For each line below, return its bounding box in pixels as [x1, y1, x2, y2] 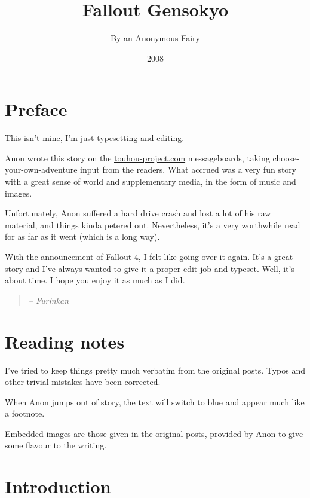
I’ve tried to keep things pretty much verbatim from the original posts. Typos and [5, 363, 305, 376]
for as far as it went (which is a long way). [5, 230, 160, 243]
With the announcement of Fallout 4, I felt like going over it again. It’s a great [5, 250, 293, 262]
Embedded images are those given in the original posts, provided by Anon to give [5, 427, 303, 439]
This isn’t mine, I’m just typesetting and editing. [5, 132, 185, 144]
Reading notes [5, 329, 125, 353]
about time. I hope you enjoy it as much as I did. [5, 274, 185, 286]
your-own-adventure [5, 163, 78, 176]
